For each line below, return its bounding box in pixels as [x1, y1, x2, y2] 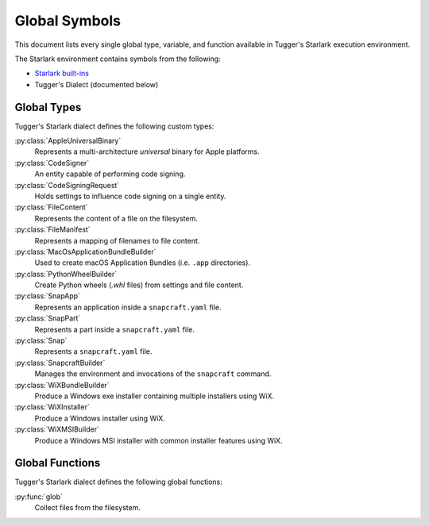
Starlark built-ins [34, 68, 89, 79]
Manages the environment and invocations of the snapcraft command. [34, 369, 272, 378]
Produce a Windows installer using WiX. [34, 413, 166, 423]
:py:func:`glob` [14, 492, 63, 501]
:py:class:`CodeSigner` [14, 158, 90, 167]
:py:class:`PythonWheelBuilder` [14, 269, 118, 278]
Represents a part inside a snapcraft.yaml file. [34, 324, 195, 334]
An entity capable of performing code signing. [34, 169, 186, 179]
